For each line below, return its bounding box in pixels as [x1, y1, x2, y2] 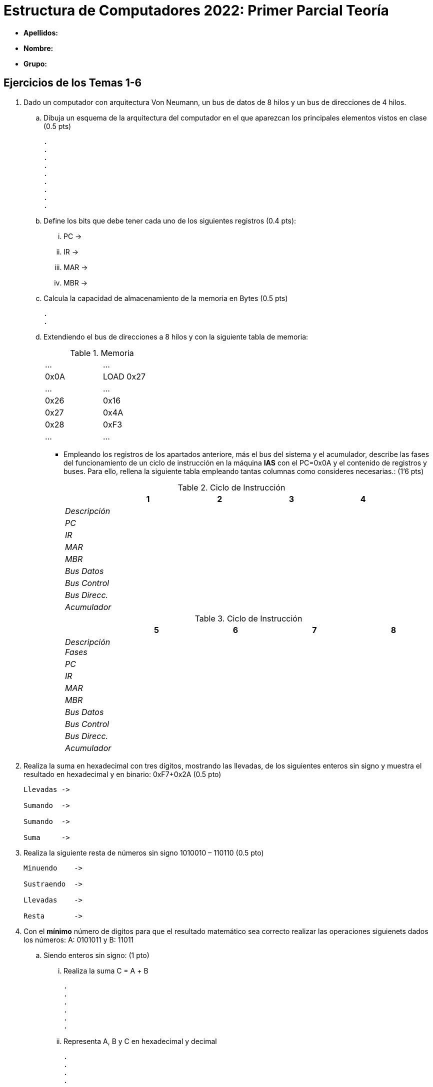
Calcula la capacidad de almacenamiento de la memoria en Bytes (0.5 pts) [43, 293, 288, 302]
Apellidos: [23, 28, 58, 37]
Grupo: [23, 59, 47, 68]
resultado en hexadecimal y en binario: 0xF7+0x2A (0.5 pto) [23, 769, 221, 778]
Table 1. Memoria [70, 347, 134, 358]
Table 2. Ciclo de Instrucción [177, 482, 285, 492]
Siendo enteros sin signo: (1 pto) [43, 950, 149, 959]
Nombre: [23, 43, 53, 52]
